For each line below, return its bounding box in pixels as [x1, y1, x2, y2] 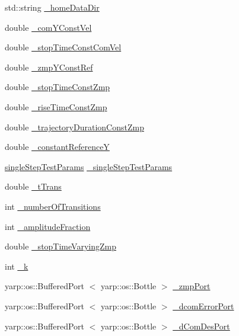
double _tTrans [5, 180, 62, 193]
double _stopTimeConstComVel [5, 41, 122, 53]
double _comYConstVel [5, 21, 92, 33]
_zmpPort [173, 280, 211, 292]
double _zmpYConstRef [5, 60, 93, 73]
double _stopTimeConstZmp [5, 81, 110, 93]
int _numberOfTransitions [5, 200, 101, 212]
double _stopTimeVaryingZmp [5, 240, 116, 252]
